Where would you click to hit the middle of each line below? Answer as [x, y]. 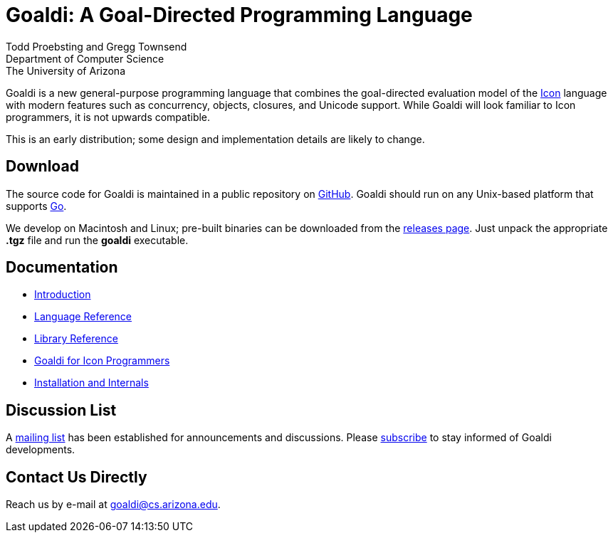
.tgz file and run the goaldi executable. [97, 240]
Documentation [62, 268]
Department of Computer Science [85, 58]
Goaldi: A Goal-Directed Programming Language [239, 15]
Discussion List [61, 410]
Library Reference [76, 339]
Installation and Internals [91, 383]
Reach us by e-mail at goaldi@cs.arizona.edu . [113, 505]
